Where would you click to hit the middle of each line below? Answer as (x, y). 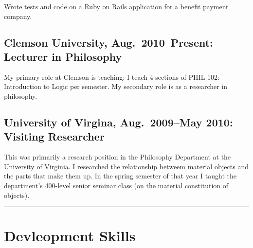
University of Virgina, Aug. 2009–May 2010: (118, 122)
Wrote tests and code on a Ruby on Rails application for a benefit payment (116, 6)
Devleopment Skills (70, 236)
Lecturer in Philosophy (63, 56)
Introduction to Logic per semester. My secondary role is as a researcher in (116, 86)
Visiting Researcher (54, 136)
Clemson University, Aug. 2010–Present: (108, 42)
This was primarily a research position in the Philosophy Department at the (117, 157)
